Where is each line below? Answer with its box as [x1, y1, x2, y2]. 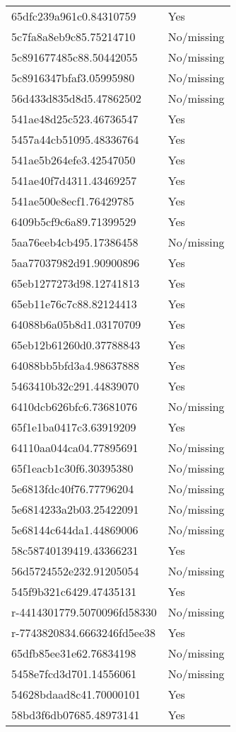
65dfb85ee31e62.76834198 [11, 645, 136, 661]
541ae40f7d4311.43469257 [11, 172, 137, 188]
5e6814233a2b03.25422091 [11, 501, 139, 517]
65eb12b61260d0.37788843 [11, 337, 141, 353]
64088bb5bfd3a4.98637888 [11, 357, 139, 373]
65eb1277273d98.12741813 [11, 275, 140, 291]
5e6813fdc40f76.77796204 [11, 480, 134, 497]
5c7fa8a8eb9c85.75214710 [11, 28, 136, 45]
